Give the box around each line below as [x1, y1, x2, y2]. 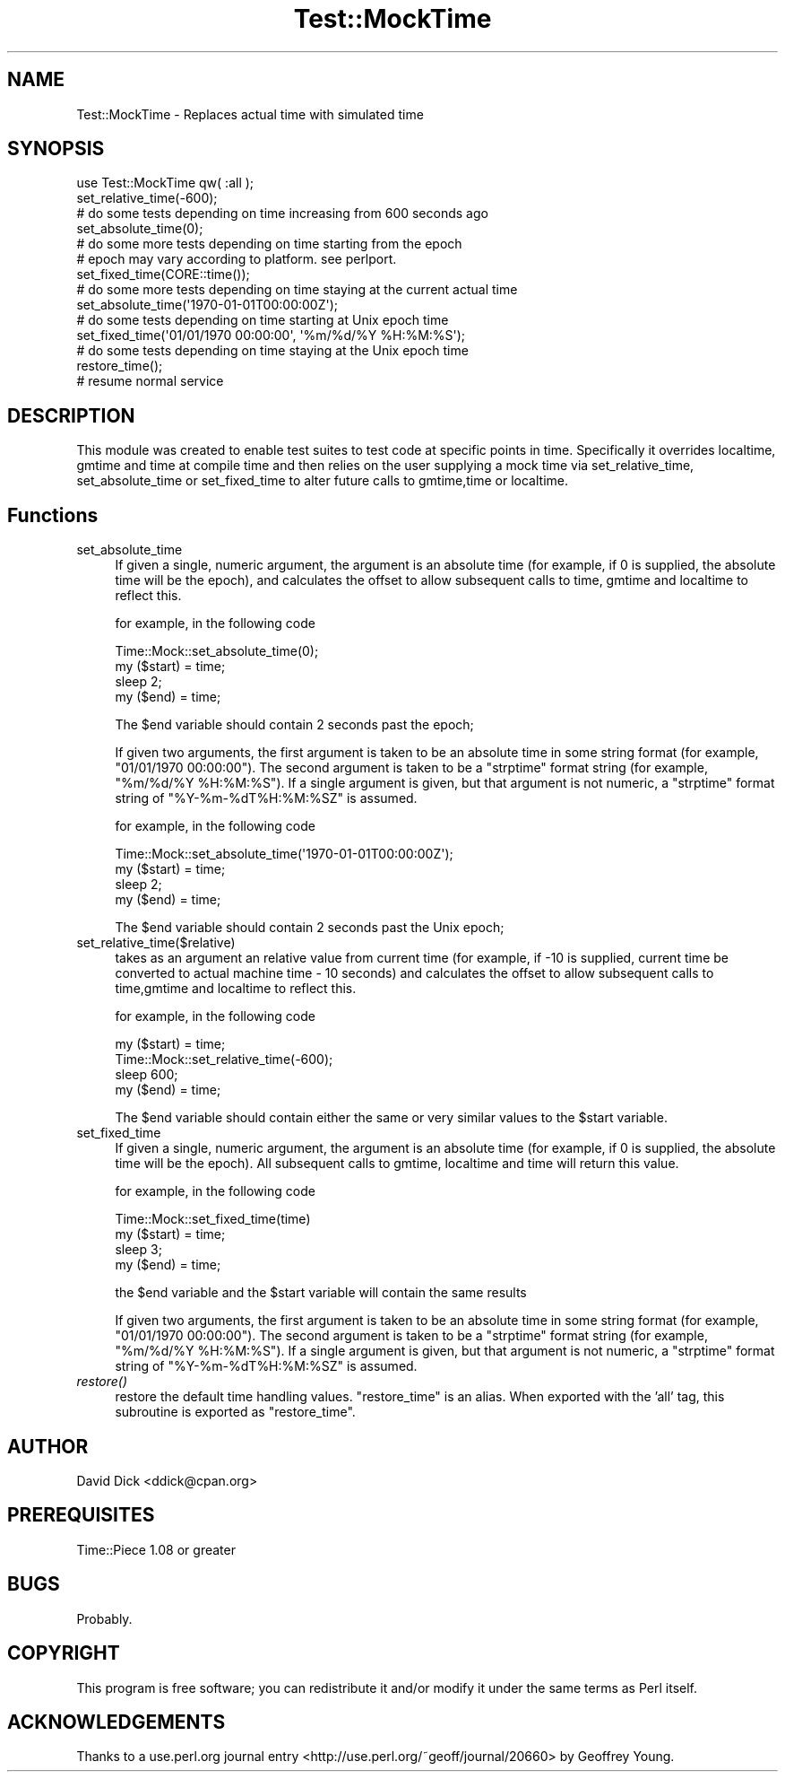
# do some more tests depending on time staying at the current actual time [76, 282, 518, 298]
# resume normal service [76, 373, 224, 389]
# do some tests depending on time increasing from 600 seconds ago [76, 205, 488, 222]
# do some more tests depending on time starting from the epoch [76, 236, 462, 252]
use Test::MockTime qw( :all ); [76, 175, 254, 191]
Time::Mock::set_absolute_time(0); [115, 643, 319, 659]
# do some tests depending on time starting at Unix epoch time [76, 312, 449, 328]
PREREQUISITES [7, 1504, 155, 1527]
